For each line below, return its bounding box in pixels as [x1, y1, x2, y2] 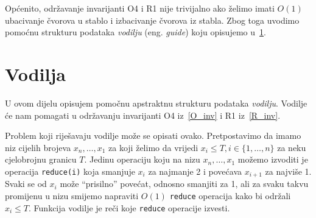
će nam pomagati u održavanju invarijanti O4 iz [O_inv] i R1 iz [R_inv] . [5, 108, 281, 121]
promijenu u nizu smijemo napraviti [5, 189, 139, 202]
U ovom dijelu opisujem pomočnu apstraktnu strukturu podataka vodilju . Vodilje [5, 96, 307, 109]
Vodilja [5, 61, 66, 86]
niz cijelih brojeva [5, 141, 71, 153]
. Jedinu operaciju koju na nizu [84, 153, 200, 166]
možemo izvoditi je [237, 153, 308, 166]
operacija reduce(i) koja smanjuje [5, 164, 135, 177]
